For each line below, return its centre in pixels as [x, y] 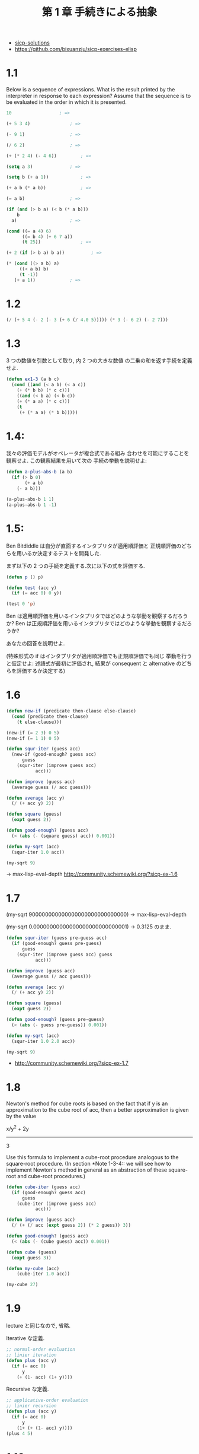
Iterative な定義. [25, 1338]
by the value [21, 1116]
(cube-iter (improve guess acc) [57, 1204]
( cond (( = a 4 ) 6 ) [29, 231]
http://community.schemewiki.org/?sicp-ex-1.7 [71, 1063]
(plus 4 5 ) [20, 1433]
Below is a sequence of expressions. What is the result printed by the [91, 90]
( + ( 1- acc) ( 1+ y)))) [45, 1377]
